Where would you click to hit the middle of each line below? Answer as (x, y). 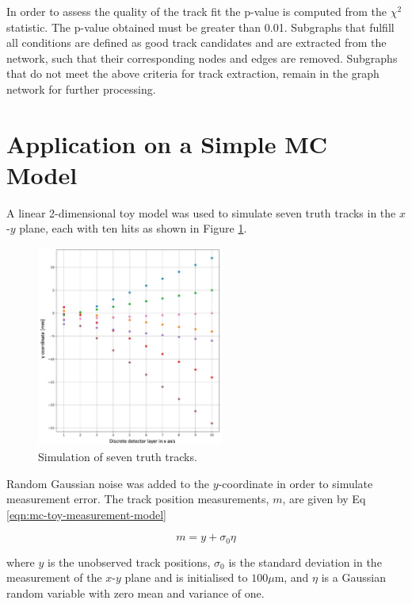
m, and (292, 577)
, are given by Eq (324, 499)
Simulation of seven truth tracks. (118, 456)
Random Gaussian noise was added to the (108, 483)
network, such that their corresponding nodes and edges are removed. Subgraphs (202, 58)
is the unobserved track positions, (129, 562)
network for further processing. (81, 88)
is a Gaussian (353, 577)
